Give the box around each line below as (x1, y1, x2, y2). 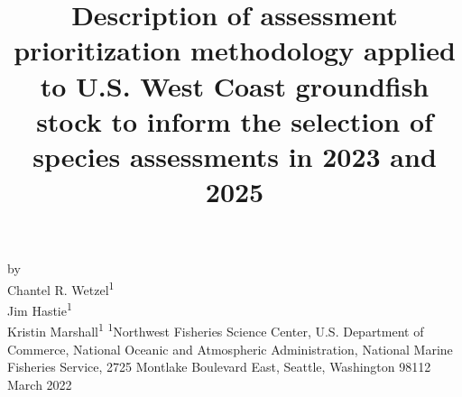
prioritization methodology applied (14, 32, 456, 69)
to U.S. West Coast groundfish (40, 67, 430, 104)
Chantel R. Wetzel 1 (7, 277, 115, 299)
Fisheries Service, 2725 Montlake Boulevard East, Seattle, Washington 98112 (7, 357, 431, 376)
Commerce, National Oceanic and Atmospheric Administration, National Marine (7, 339, 453, 358)
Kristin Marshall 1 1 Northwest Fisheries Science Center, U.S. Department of (7, 319, 424, 341)
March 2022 (7, 374, 72, 393)
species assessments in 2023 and (32, 137, 437, 174)
